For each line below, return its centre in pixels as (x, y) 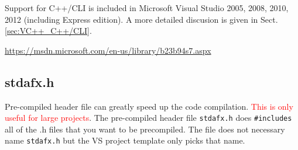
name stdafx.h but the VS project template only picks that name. (125, 140)
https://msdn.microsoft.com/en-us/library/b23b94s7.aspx (108, 50)
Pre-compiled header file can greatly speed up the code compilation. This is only (149, 106)
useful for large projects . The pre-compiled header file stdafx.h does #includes (148, 118)
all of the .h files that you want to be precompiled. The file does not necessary (145, 129)
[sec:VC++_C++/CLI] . (48, 31)
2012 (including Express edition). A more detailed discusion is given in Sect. (141, 19)
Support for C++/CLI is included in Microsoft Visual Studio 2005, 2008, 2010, (147, 8)
